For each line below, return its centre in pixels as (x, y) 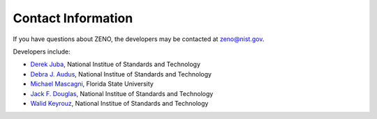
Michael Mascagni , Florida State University (92, 84)
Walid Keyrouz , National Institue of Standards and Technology (119, 103)
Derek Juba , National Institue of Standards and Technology (116, 64)
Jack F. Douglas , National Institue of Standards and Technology (122, 93)
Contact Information (73, 18)
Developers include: (42, 51)
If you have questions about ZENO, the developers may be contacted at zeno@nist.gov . (139, 39)
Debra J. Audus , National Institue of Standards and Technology (121, 74)
